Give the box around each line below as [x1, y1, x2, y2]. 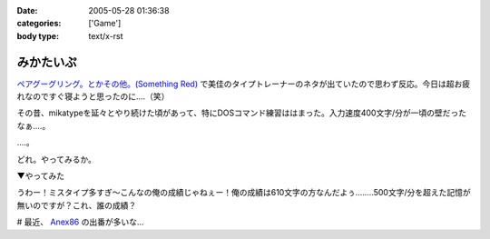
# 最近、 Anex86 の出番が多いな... [16, 216, 144, 227]
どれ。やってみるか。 [16, 154, 97, 164]
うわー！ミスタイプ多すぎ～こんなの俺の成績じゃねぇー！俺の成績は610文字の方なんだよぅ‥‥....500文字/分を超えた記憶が [16, 187, 471, 198]
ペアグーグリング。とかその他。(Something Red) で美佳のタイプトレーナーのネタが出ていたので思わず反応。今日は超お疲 [16, 78, 471, 89]
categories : [16, 18, 62, 29]
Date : [16, 5, 38, 15]
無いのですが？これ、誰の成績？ [16, 200, 137, 211]
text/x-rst [88, 30, 123, 41]
